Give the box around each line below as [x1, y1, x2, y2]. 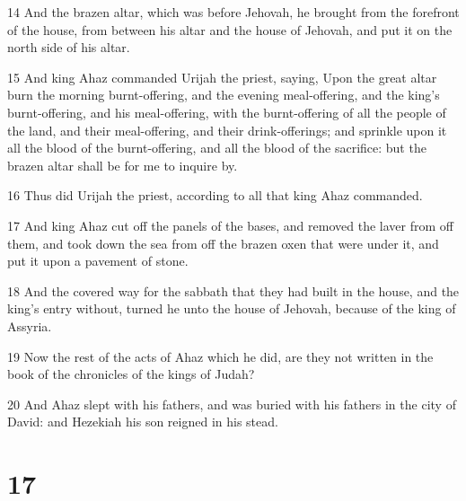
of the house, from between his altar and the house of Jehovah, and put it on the [7, 20, 453, 39]
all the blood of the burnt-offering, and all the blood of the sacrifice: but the [7, 138, 426, 157]
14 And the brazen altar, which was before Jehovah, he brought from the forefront [7, 3, 460, 21]
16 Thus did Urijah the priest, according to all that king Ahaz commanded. [7, 186, 423, 205]
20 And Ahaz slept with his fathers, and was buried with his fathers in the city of [7, 394, 456, 413]
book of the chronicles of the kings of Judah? [7, 365, 255, 383]
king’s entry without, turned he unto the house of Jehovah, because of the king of [7, 299, 456, 318]
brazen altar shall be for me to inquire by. [7, 155, 238, 174]
